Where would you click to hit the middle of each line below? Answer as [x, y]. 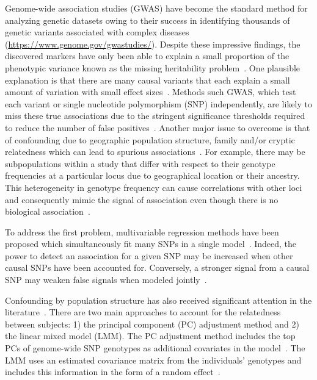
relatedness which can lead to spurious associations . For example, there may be [155, 152]
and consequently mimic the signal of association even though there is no [142, 199]
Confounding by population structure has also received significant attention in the [158, 300]
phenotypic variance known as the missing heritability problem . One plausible [153, 67]
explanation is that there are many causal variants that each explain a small [148, 80]
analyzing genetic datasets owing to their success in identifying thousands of [148, 20]
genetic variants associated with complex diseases [97, 32]
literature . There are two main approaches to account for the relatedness [143, 312]
